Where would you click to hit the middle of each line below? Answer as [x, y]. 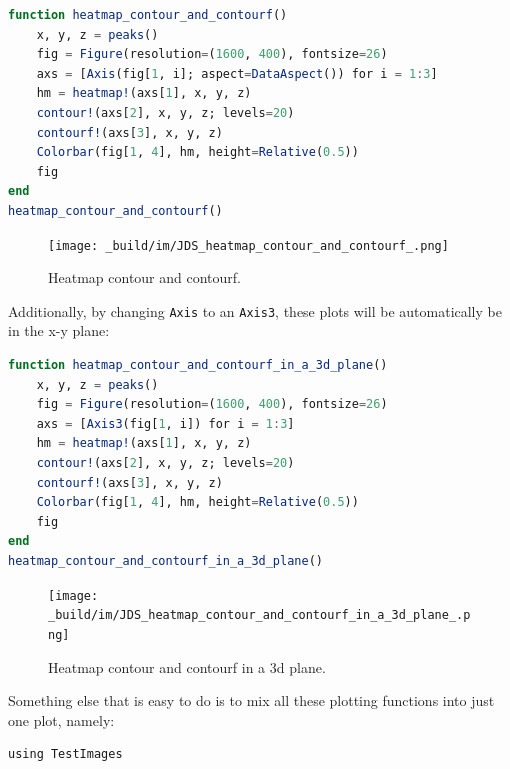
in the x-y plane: [59, 330]
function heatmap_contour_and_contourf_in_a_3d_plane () [198, 365]
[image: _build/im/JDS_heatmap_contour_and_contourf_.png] [248, 245]
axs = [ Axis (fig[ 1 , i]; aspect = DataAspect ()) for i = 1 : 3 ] [237, 73]
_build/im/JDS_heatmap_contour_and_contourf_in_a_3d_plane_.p [259, 615]
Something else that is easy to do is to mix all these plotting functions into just [251, 700]
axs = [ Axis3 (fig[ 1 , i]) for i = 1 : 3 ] [165, 423]
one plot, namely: [61, 719]
